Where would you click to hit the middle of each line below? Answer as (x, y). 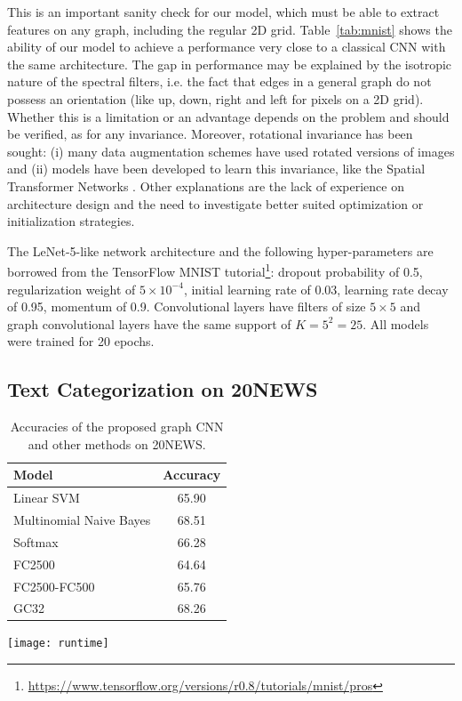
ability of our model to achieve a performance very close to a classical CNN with (227, 47)
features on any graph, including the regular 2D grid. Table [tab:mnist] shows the (230, 29)
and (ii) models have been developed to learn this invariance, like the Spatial (216, 169)
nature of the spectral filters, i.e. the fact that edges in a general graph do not (219, 81)
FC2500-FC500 (54, 586)
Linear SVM (47, 498)
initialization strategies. (71, 221)
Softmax (36, 541)
